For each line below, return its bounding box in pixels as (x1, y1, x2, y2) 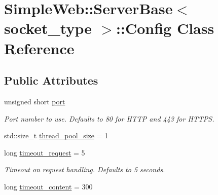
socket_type (4, 18, 92, 38)
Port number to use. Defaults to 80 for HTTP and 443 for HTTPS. (4, 113, 214, 124)
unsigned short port (4, 96, 65, 106)
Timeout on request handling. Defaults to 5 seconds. (4, 164, 165, 175)
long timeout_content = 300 (4, 181, 93, 191)
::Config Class (116, 18, 214, 38)
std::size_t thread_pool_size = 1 (4, 130, 108, 141)
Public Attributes (4, 72, 98, 88)
